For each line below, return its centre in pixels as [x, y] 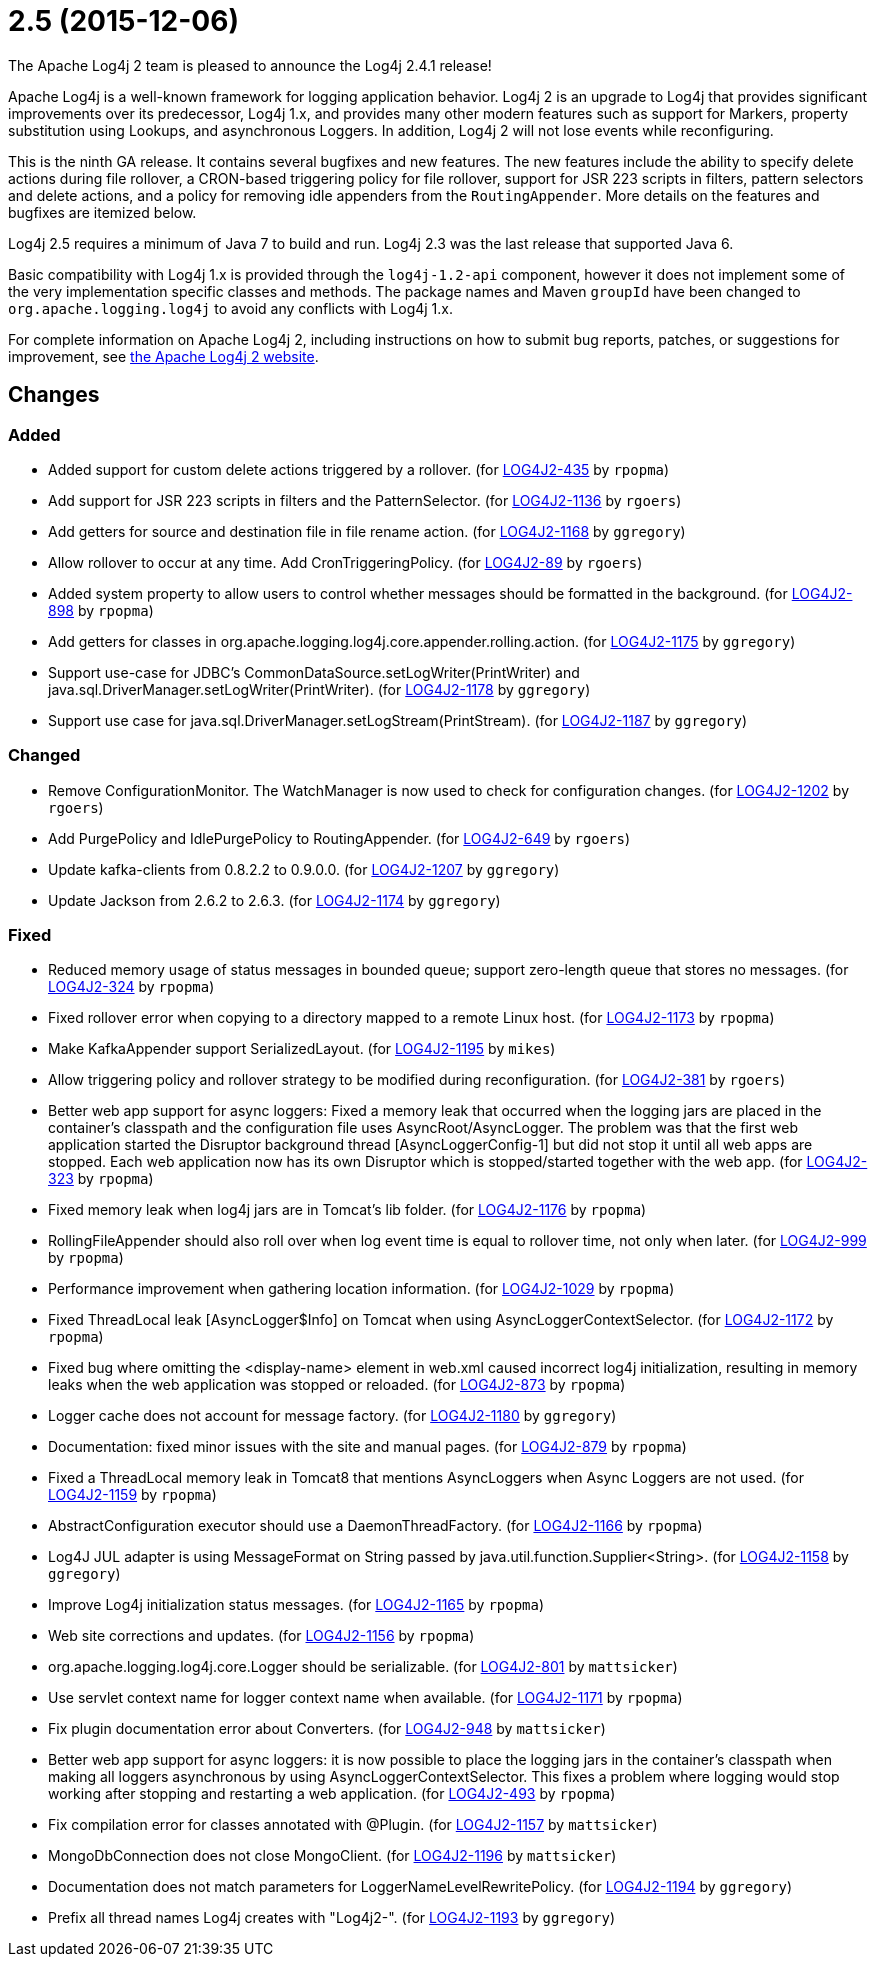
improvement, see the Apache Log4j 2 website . [163, 356]
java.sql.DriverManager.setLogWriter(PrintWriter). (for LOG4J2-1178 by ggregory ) [319, 689]
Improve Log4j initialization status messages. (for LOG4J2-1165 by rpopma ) [296, 1605]
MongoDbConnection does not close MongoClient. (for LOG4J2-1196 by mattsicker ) [332, 1856]
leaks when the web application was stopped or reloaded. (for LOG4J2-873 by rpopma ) [337, 1385]
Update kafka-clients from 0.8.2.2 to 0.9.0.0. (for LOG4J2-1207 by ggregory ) [304, 869]
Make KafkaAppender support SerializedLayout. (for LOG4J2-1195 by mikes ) [302, 1049]
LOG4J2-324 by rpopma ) [131, 987]
